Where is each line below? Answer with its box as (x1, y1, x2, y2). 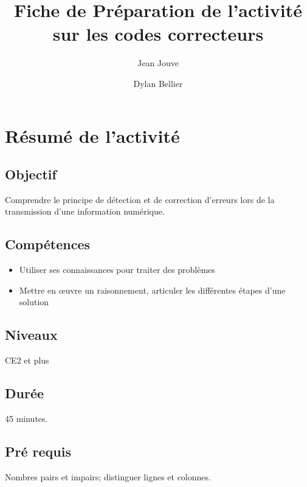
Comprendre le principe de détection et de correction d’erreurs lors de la (5, 193, 275, 206)
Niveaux (5, 325, 58, 344)
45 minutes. (5, 412, 48, 425)
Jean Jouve (137, 57, 179, 69)
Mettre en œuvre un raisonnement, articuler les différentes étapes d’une (19, 283, 286, 296)
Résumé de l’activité (5, 123, 180, 148)
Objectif (5, 165, 57, 184)
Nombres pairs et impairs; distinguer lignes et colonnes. (5, 470, 211, 483)
